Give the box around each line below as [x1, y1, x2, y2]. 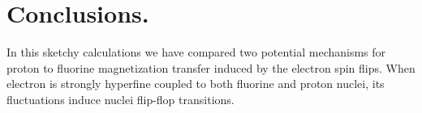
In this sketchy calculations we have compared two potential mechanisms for [6, 44, 386, 61]
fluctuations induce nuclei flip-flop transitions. [6, 90, 235, 107]
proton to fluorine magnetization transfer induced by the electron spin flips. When [6, 59, 416, 76]
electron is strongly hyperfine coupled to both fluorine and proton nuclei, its [6, 75, 385, 92]
